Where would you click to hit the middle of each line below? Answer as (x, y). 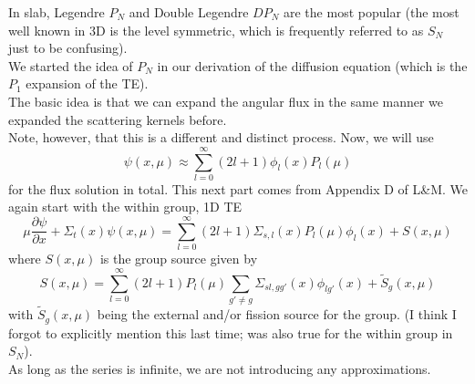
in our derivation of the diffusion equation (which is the (312, 65)
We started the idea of (71, 65)
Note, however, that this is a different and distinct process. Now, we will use (221, 137)
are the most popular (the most (371, 12)
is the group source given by (179, 259)
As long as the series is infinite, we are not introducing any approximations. (220, 368)
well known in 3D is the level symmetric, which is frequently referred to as (216, 30)
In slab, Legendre (57, 12)
